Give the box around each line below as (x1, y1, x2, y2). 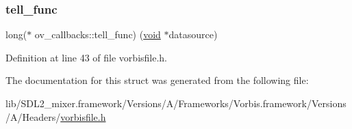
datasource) (168, 27, 218, 42)
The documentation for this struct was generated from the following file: (5, 73, 309, 87)
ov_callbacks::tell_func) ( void (34, 27, 161, 42)
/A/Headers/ (5, 109, 61, 124)
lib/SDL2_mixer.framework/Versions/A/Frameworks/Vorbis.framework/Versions (5, 96, 347, 110)
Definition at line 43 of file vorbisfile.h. (5, 50, 168, 64)
